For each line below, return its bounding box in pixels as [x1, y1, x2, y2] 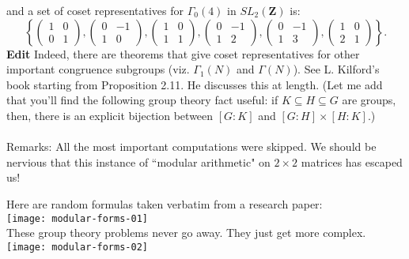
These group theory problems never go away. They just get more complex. [6, 224, 366, 241]
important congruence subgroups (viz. [6, 61, 190, 77]
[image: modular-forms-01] [6, 212, 148, 224]
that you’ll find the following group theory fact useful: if [6, 92, 278, 108]
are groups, [342, 92, 396, 108]
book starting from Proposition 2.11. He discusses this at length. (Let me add [6, 76, 383, 92]
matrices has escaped [301, 153, 403, 170]
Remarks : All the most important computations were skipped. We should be [6, 138, 377, 155]
